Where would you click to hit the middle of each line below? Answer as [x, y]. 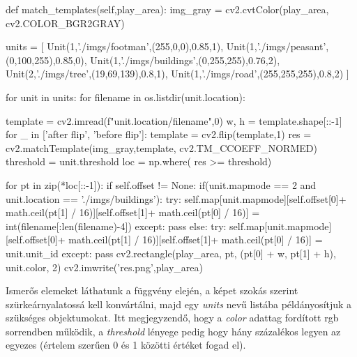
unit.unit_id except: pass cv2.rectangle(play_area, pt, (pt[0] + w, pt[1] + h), [171, 253]
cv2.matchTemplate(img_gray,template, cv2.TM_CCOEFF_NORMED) [161, 147]
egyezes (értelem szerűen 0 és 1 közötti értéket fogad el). [126, 345]
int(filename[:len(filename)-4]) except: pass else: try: [116, 226]
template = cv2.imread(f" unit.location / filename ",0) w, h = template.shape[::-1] [174, 120]
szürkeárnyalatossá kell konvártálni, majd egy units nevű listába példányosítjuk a [179, 304]
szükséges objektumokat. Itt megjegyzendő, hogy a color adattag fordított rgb [172, 318]
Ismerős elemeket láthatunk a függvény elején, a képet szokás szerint [152, 290]
